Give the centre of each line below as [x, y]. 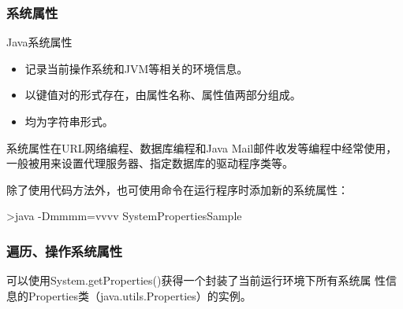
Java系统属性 [39, 42]
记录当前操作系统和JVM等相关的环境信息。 [136, 68]
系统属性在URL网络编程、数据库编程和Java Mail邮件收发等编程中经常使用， [202, 147]
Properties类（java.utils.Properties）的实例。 [140, 295]
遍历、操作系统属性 [65, 250]
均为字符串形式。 [69, 121]
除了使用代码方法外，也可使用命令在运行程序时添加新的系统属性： [177, 189]
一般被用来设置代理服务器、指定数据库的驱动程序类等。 [150, 163]
